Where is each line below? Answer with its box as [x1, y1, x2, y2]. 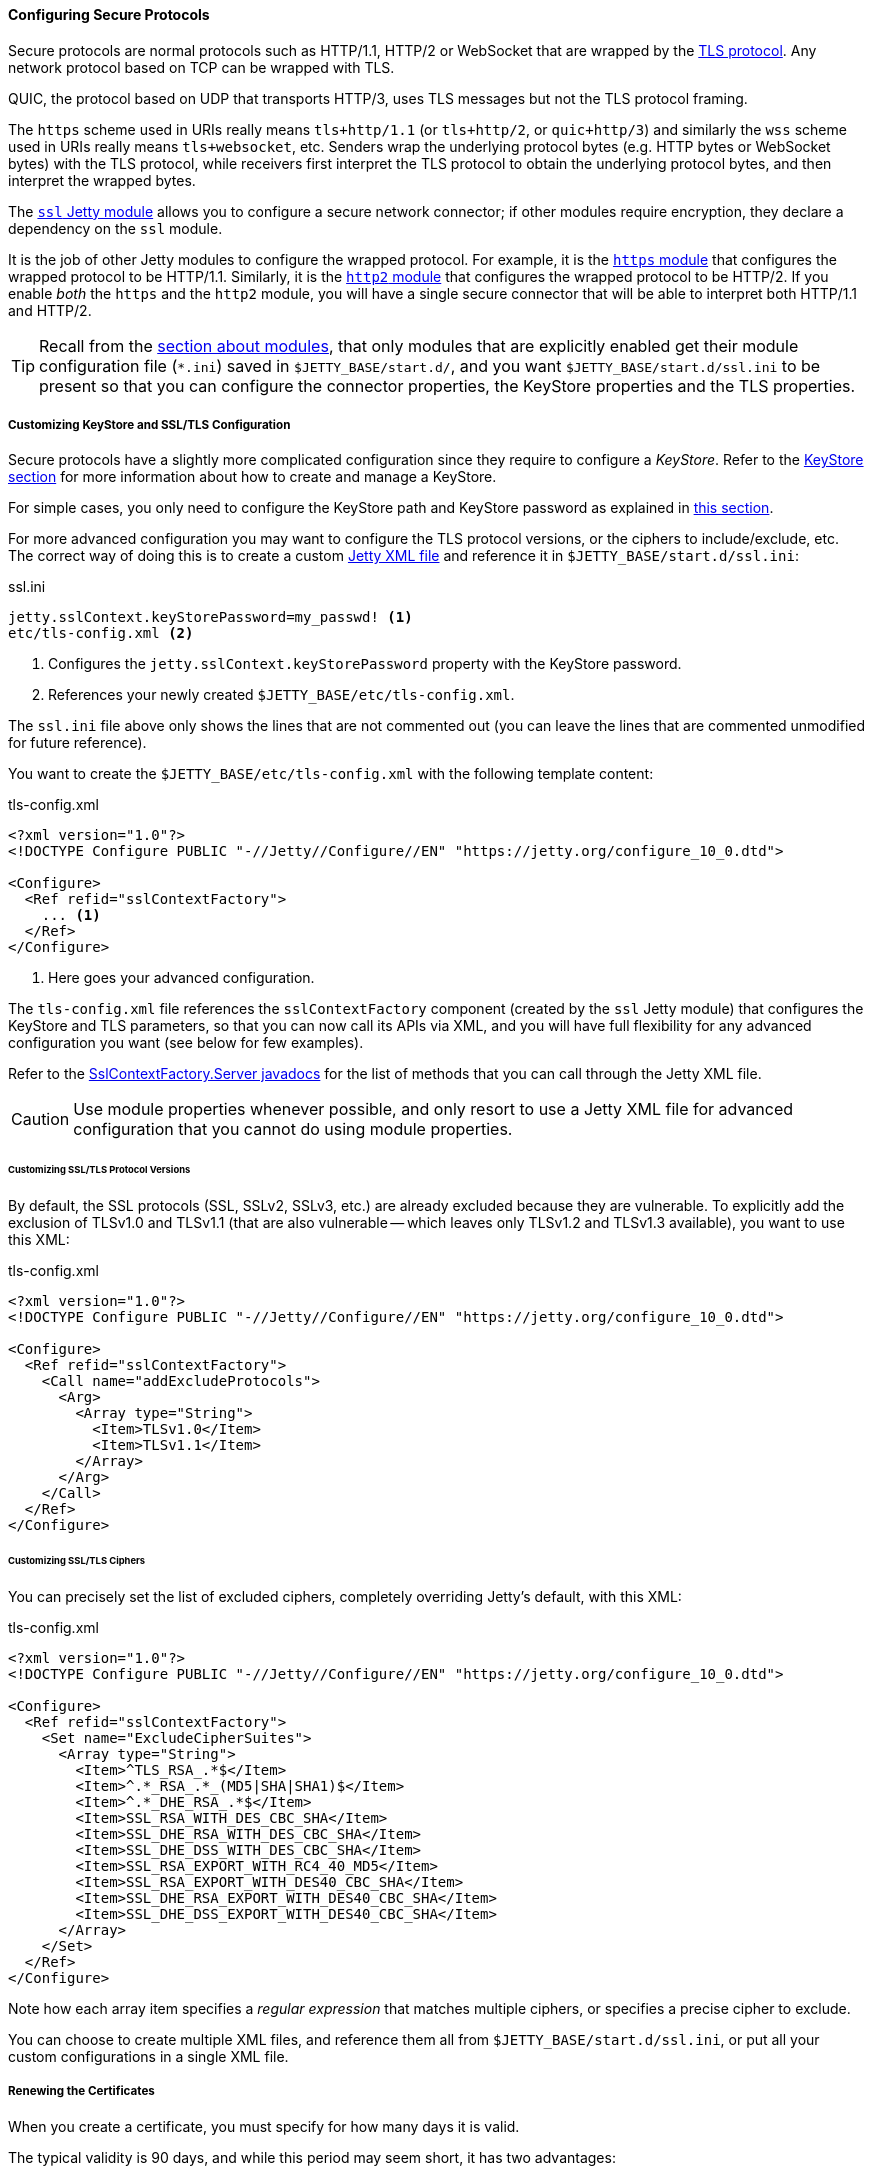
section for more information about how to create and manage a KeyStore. [8, 468, 497, 486]
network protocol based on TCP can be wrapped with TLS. [8, 58, 395, 76]
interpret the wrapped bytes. [8, 171, 196, 189]
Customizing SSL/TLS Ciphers [8, 1554, 146, 1566]
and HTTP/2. [8, 301, 92, 319]
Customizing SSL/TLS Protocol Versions [8, 1164, 191, 1176]
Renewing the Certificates [8, 2084, 155, 2099]
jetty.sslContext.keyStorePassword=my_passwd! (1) [8, 609, 413, 626]
